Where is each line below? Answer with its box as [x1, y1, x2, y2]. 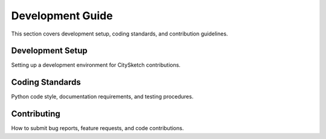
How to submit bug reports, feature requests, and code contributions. [11, 125, 184, 132]
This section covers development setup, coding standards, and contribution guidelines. [11, 30, 228, 37]
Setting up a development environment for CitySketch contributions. [11, 61, 181, 69]
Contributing [11, 109, 60, 119]
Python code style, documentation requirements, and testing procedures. [11, 93, 194, 100]
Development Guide [11, 9, 113, 22]
